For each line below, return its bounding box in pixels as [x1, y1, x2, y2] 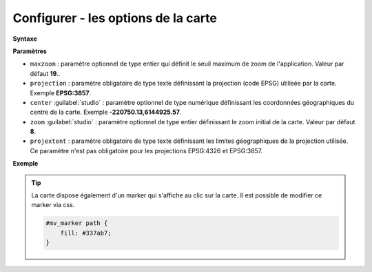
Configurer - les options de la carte [12, 10, 217, 26]
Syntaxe [12, 35, 37, 43]
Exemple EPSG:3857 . [30, 88, 92, 97]
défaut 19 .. [30, 69, 61, 77]
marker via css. [31, 201, 75, 209]
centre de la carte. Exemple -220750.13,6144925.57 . [30, 108, 182, 117]
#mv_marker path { [45, 220, 108, 227]
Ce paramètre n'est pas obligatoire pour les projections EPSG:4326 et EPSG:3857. [30, 146, 263, 155]
